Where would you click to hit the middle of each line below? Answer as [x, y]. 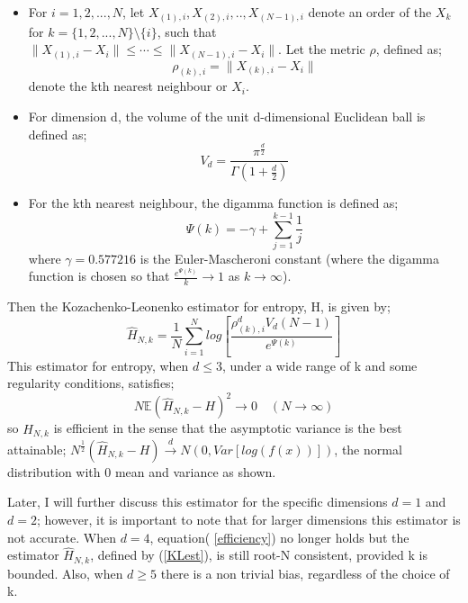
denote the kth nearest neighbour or [128, 86]
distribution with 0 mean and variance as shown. [142, 471]
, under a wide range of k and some [319, 365]
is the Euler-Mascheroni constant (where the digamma [290, 258]
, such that [187, 31]
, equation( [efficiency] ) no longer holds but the [279, 537]
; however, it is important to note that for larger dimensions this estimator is [248, 519]
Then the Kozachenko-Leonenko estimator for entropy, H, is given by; [199, 306]
